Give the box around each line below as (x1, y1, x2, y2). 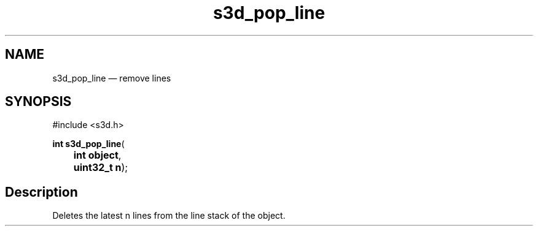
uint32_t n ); (73, 161, 128, 174)
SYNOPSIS (5, 94, 72, 110)
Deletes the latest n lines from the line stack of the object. (52, 210, 286, 221)
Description (5, 184, 78, 200)
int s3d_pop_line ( (52, 138, 125, 150)
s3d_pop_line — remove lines (52, 72, 171, 83)
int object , (73, 149, 122, 162)
